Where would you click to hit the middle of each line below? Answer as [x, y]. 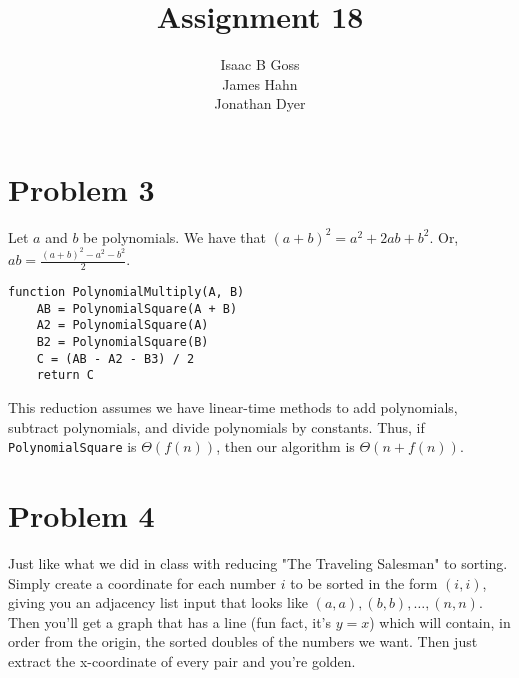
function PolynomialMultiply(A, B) [126, 292]
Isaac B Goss [260, 64]
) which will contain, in [440, 621]
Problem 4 [81, 515]
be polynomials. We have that [174, 236]
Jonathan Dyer [260, 103]
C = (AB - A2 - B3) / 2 [115, 358]
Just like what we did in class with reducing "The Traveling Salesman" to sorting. [258, 563]
